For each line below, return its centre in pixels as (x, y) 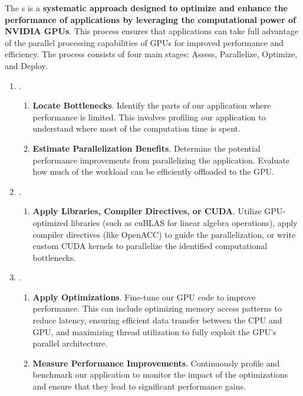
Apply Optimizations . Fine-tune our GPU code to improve (144, 297)
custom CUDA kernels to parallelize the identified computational (150, 246)
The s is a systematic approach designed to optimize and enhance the (146, 8)
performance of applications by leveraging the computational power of (150, 19)
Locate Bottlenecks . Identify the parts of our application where (152, 105)
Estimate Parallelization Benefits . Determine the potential (146, 148)
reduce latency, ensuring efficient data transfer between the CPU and (157, 320)
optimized (50, 222)
